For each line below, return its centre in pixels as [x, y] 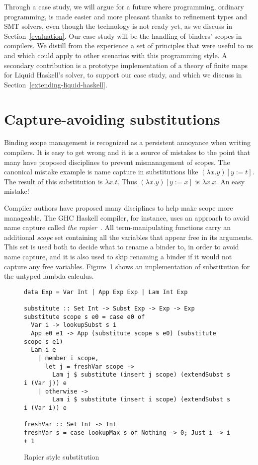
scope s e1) [43, 342]
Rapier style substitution [62, 457]
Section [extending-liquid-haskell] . [56, 84]
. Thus [127, 181]
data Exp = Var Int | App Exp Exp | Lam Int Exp [106, 292]
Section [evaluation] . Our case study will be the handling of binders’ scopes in [123, 36]
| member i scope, [68, 358]
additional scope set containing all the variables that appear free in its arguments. [129, 237]
